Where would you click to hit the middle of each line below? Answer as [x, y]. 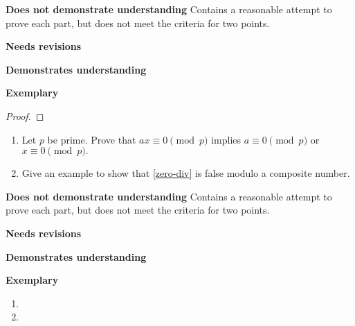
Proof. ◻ [25, 115]
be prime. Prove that [92, 139]
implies [226, 139]
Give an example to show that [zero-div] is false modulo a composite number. [186, 173]
